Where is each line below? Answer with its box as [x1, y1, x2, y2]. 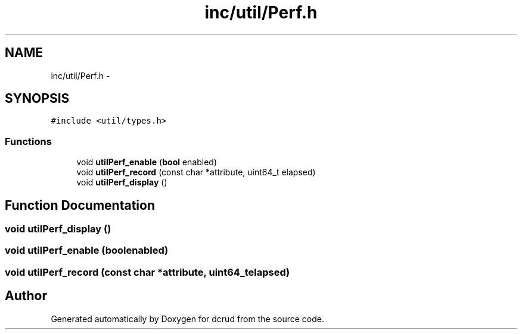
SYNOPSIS [5, 91, 70, 106]
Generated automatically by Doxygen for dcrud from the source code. [51, 313, 325, 324]
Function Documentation [5, 197, 155, 213]
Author [5, 288, 47, 304]
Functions [5, 135, 52, 147]
